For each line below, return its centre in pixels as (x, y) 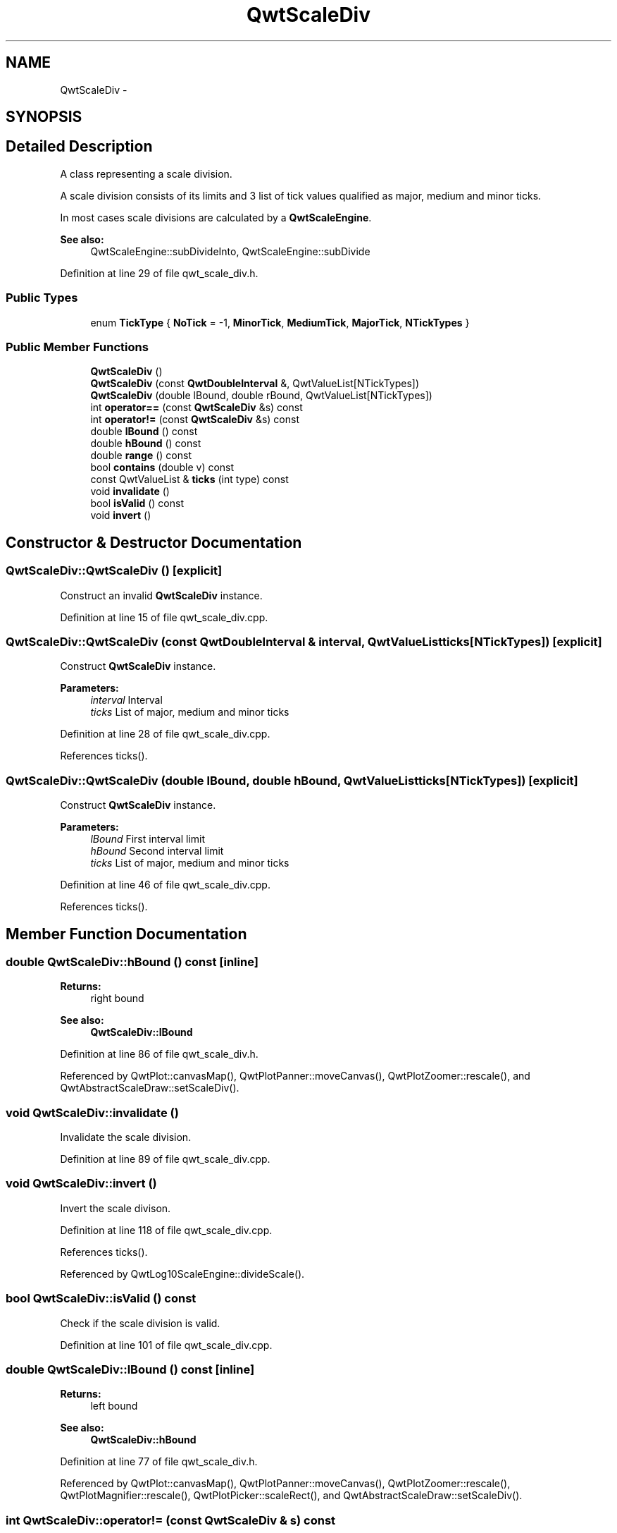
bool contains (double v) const (162, 468)
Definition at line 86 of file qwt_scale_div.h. (159, 1054)
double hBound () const (146, 444)
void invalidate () (130, 491)
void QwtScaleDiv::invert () (81, 1184)
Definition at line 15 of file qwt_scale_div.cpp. (164, 617)
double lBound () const (144, 432)
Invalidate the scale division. (126, 1137)
